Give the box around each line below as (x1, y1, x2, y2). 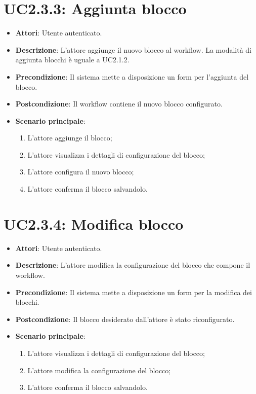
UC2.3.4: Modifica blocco (4, 213, 184, 234)
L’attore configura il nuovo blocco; (27, 166, 134, 177)
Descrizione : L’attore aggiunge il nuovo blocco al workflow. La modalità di (15, 44, 252, 55)
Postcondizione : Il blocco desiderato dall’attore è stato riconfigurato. (15, 313, 235, 324)
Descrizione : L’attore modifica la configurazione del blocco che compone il (15, 260, 250, 270)
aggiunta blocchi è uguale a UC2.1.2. (15, 54, 130, 65)
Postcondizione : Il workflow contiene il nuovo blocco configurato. (15, 98, 223, 109)
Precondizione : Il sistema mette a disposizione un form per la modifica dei (15, 286, 252, 297)
